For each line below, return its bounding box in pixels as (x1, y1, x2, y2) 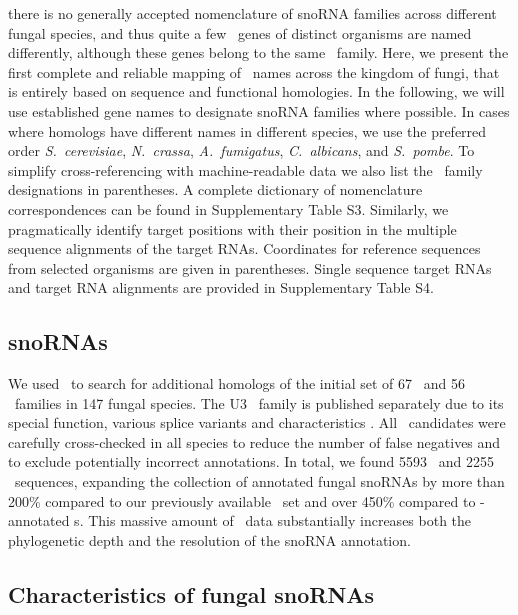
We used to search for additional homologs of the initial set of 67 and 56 (8, 373, 465, 394)
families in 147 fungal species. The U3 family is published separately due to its (14, 392, 504, 413)
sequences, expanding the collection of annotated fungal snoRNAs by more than (14, 471, 505, 492)
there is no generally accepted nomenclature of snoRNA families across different (8, 3, 497, 23)
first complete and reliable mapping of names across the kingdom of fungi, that (8, 61, 500, 82)
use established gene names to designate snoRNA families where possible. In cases (8, 100, 510, 121)
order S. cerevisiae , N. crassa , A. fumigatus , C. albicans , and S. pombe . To (8, 140, 475, 161)
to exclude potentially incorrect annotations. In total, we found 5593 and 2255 (8, 451, 494, 472)
